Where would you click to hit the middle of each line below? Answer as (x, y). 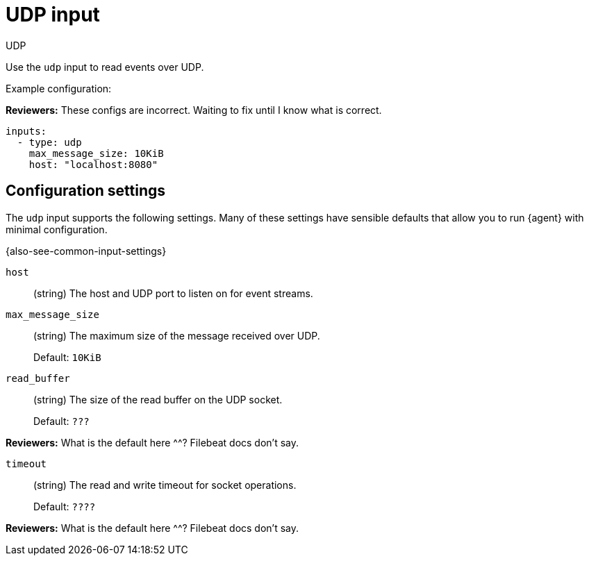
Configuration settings (86, 191)
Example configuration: (59, 88)
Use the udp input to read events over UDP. (105, 67)
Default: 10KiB (67, 357)
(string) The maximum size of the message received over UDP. (177, 335)
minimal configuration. (57, 229)
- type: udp (49, 142)
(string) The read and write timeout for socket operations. (165, 485)
